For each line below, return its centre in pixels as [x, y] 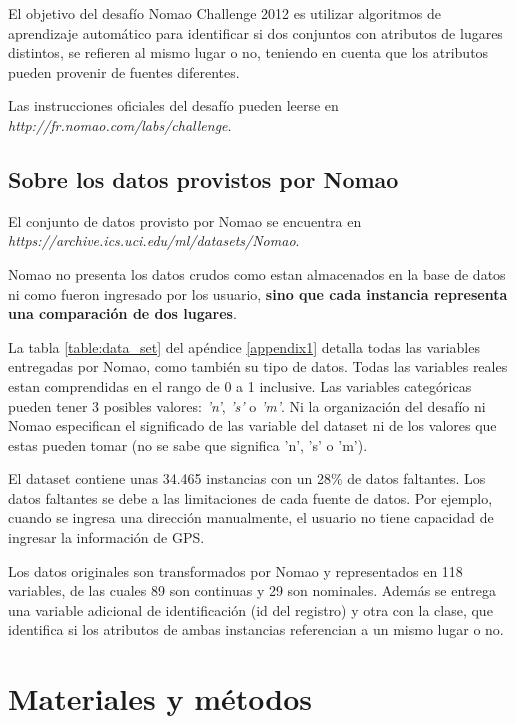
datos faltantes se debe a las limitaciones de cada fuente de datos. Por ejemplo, [250, 497]
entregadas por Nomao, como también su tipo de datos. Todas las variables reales [258, 366]
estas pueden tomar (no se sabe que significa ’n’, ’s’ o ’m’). [188, 444]
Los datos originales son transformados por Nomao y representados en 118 [235, 570]
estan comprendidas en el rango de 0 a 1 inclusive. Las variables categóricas [240, 385]
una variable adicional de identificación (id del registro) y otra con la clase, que [250, 609]
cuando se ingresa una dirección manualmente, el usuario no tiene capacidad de [251, 517]
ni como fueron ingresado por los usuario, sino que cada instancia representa [258, 293]
